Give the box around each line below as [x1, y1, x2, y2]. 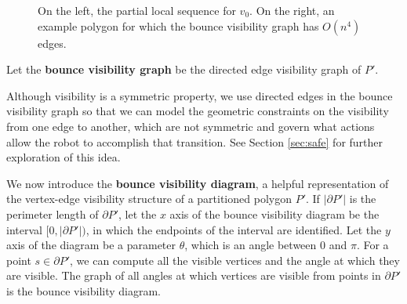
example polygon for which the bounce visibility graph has [38, 17, 319, 34]
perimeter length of [6, 205, 99, 222]
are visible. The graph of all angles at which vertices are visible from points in [6, 267, 381, 284]
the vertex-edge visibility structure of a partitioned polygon [6, 190, 292, 207]
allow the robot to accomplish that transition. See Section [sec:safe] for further [6, 133, 383, 150]
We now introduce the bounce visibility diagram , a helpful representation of [6, 175, 389, 191]
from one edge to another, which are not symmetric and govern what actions [6, 118, 375, 134]
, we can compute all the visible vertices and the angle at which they [70, 252, 400, 268]
